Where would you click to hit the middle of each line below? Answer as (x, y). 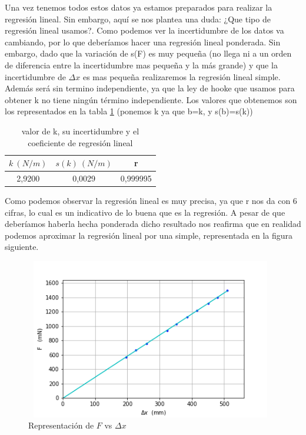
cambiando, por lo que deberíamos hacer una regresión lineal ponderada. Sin (143, 42)
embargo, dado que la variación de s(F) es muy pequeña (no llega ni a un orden (148, 53)
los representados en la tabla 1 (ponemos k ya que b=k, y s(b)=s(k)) (129, 111)
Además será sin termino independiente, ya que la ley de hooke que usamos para (150, 88)
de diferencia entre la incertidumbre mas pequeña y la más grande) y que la (141, 65)
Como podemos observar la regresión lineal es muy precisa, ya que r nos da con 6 (151, 201)
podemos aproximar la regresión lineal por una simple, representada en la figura (149, 235)
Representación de (61, 425)
